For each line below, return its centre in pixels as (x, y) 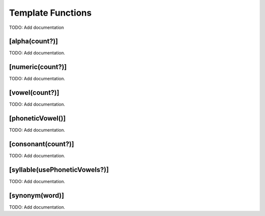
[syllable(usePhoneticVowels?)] (59, 170)
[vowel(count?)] (34, 93)
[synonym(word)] (37, 195)
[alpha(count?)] (34, 41)
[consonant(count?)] (42, 144)
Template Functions (50, 13)
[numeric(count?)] (38, 67)
